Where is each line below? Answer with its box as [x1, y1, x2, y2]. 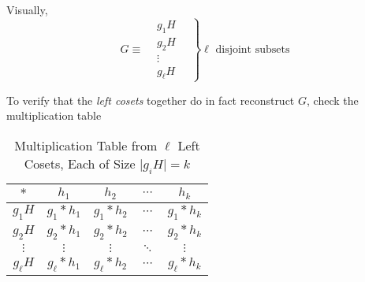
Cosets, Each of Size [24, 154, 136, 173]
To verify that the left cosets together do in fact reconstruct [6, 91, 295, 108]
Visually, [6, 2, 48, 17]
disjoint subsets [215, 43, 290, 55]
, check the [307, 91, 359, 108]
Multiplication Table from [14, 135, 158, 154]
